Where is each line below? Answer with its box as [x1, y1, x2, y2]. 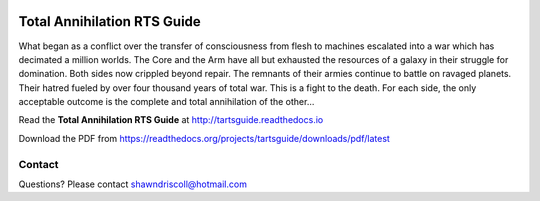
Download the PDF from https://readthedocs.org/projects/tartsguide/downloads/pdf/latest [18, 132, 390, 144]
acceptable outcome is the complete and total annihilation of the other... [18, 96, 315, 108]
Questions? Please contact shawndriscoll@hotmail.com [18, 178, 247, 190]
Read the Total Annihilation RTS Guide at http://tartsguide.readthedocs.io [18, 114, 324, 126]
